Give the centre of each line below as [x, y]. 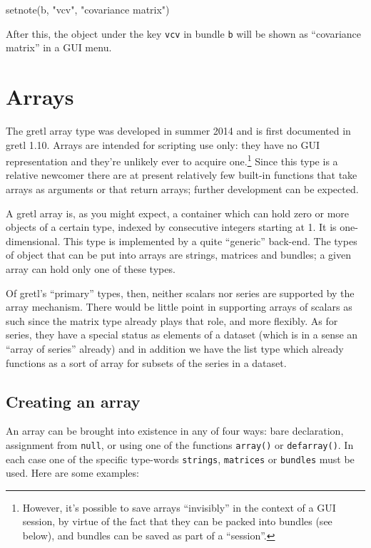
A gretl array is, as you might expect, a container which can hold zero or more [178, 213]
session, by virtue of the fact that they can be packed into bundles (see [177, 521]
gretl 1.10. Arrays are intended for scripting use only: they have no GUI [163, 144]
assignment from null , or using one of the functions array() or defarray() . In [180, 444]
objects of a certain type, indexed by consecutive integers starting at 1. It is [171, 227]
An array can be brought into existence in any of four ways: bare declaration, [175, 431]
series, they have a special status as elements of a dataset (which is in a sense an [182, 335]
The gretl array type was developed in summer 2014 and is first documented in [178, 130]
